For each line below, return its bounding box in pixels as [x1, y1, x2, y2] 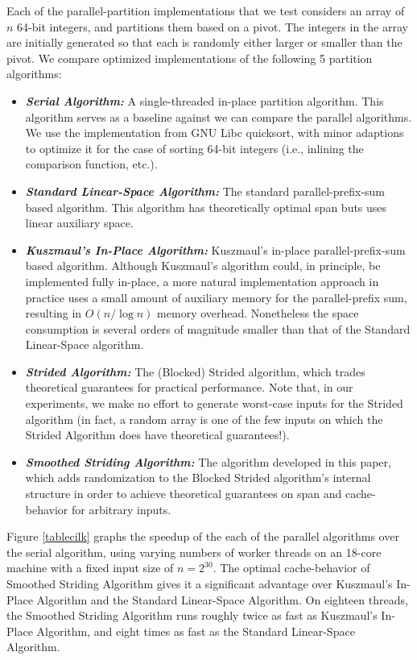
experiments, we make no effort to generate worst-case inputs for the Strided [25, 395, 403, 412]
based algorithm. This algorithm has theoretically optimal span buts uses [25, 198, 387, 215]
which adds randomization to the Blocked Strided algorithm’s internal [25, 469, 371, 486]
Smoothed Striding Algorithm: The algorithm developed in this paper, [25, 453, 391, 470]
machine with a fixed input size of [6, 559, 174, 576]
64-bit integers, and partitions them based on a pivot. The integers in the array [17, 18, 408, 35]
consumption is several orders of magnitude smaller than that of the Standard [25, 320, 411, 337]
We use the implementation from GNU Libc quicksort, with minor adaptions [25, 124, 404, 141]
